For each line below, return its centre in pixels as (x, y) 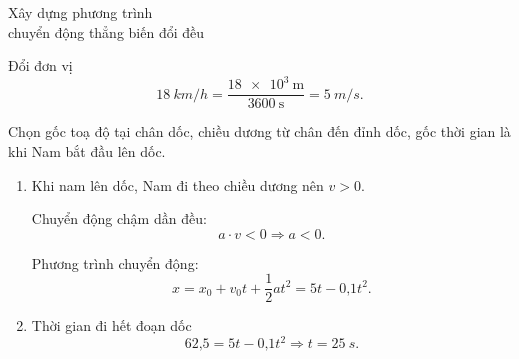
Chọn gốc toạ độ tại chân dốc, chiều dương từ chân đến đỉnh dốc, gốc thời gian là (259, 131)
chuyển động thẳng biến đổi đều (106, 31)
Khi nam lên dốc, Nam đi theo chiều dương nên (177, 184)
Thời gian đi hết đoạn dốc (111, 325)
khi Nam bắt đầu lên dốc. (87, 150)
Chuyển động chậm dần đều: (119, 218)
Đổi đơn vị (40, 65)
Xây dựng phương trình (80, 12)
